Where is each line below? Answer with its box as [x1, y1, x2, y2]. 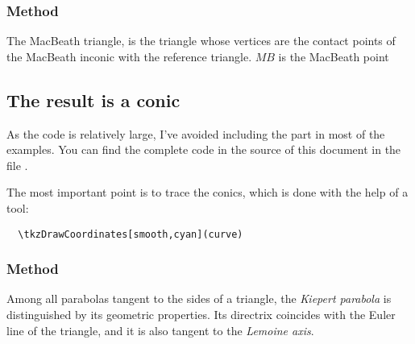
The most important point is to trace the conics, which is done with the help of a [6, 184, 409, 201]
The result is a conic [6, 87, 181, 112]
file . [6, 156, 28, 173]
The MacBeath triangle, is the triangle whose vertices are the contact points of [6, 32, 396, 49]
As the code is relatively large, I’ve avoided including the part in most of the [6, 125, 385, 142]
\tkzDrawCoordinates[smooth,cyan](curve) [18, 228, 243, 240]
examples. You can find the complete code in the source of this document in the [6, 141, 401, 158]
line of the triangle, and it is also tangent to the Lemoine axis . [6, 321, 314, 338]
